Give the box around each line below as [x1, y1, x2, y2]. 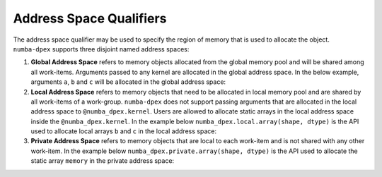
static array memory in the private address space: [30, 157, 175, 165]
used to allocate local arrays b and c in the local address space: [30, 127, 217, 135]
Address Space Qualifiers [13, 11, 167, 26]
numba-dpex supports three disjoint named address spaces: [13, 44, 190, 53]
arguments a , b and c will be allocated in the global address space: [30, 78, 226, 86]
